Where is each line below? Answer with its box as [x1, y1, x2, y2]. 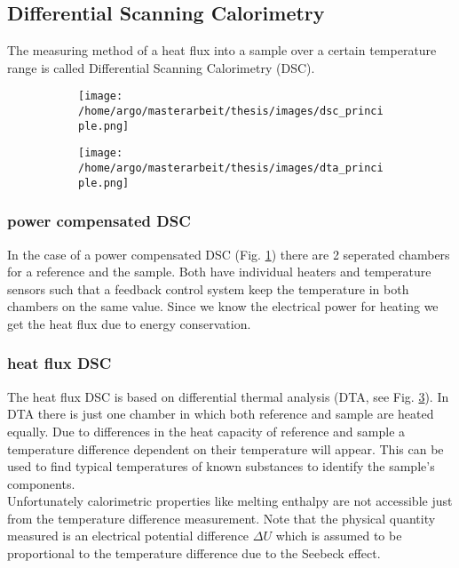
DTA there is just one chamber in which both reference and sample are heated [7, 404, 434, 423]
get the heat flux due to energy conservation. [7, 314, 251, 332]
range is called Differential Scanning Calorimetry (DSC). [7, 58, 315, 76]
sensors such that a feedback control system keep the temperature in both [7, 279, 409, 298]
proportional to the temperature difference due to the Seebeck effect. [7, 544, 381, 563]
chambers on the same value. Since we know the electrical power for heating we [7, 297, 439, 316]
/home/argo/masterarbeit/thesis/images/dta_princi [78, 162, 384, 175]
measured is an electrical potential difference [7, 526, 249, 545]
